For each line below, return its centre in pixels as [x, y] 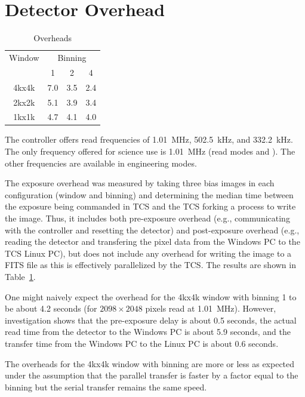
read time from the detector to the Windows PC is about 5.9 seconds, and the [148, 332]
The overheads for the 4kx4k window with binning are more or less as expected [150, 363]
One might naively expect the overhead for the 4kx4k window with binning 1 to [151, 296]
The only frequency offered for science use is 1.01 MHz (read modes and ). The [150, 151]
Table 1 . [20, 276]
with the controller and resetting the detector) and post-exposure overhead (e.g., [152, 230]
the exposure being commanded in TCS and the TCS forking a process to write [150, 206]
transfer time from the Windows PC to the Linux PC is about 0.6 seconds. [142, 343]
